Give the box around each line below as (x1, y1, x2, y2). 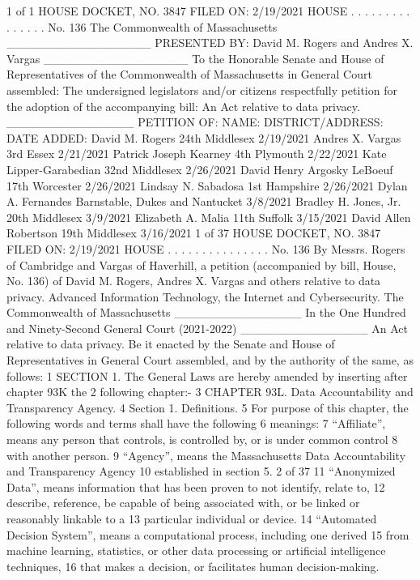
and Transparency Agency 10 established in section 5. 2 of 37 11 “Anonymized (6, 463, 396, 480)
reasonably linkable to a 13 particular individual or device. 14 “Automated (6, 510, 377, 527)
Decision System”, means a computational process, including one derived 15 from (6, 526, 409, 543)
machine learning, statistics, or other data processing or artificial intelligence (6, 542, 386, 559)
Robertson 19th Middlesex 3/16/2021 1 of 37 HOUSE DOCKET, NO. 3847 (6, 224, 381, 241)
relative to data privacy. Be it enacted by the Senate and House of (6, 335, 335, 352)
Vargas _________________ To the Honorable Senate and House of (6, 49, 384, 66)
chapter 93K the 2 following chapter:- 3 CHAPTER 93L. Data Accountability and (6, 383, 414, 400)
